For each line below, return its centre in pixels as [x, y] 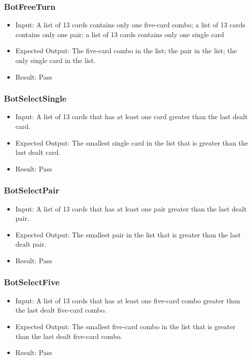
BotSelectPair [32, 190]
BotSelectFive [32, 282]
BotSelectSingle [35, 98]
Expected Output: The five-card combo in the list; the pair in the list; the [126, 51]
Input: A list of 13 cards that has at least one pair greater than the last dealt [131, 208]
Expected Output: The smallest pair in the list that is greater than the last [128, 234]
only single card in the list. [55, 60]
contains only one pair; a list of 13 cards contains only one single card [120, 34]
